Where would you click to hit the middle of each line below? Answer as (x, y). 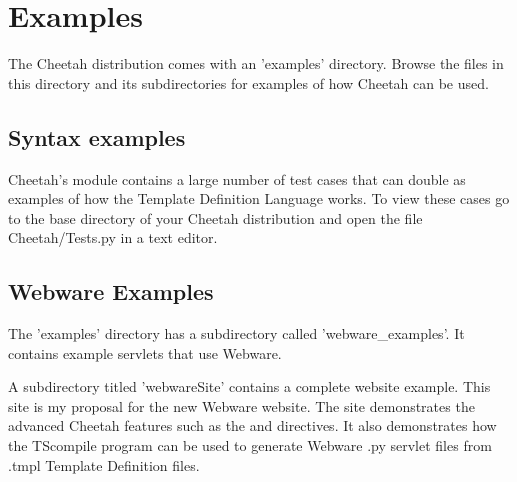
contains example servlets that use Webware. (145, 352)
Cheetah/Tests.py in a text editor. (113, 237)
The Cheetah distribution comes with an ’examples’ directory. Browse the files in (256, 63)
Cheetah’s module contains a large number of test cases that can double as (237, 178)
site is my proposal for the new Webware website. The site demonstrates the (241, 405)
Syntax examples (97, 136)
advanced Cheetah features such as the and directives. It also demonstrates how (252, 425)
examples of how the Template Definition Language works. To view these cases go (259, 198)
